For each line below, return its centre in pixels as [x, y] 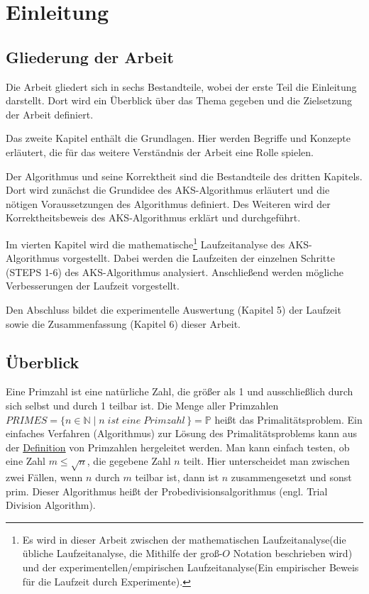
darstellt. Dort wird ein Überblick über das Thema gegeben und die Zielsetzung [179, 100]
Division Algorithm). [51, 505]
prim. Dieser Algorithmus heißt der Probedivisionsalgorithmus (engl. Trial [167, 491]
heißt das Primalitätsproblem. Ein [288, 419]
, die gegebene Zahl [129, 461]
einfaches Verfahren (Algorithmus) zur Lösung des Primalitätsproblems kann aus [182, 433]
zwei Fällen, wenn [44, 477]
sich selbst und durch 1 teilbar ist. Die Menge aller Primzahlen [142, 405]
